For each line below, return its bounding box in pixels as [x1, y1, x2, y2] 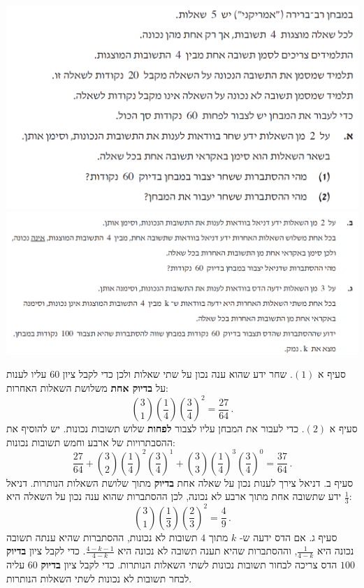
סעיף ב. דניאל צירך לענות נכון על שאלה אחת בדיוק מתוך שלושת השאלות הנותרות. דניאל [6, 475, 354, 490]
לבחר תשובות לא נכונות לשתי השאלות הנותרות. [6, 571, 192, 585]
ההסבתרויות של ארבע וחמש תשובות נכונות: [6, 434, 175, 449]
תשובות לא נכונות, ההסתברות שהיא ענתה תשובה [6, 529, 198, 544]
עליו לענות [6, 367, 47, 381]
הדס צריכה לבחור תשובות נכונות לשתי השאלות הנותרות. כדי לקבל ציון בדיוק [41, 557, 337, 572]
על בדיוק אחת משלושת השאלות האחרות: [6, 380, 169, 395]
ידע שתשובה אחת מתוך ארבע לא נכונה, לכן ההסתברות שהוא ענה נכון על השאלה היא [6, 489, 342, 504]
